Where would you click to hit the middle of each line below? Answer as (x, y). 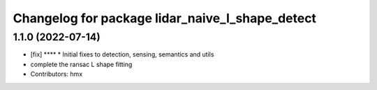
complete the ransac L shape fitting (81, 64)
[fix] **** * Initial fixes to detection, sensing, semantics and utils (122, 54)
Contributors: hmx (57, 74)
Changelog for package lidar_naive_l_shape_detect (165, 18)
